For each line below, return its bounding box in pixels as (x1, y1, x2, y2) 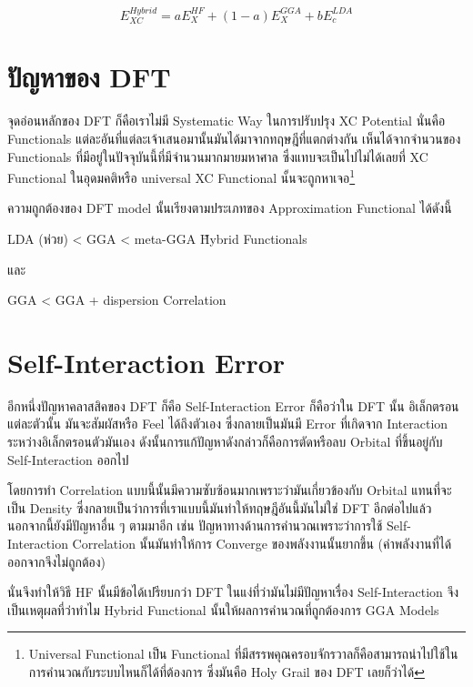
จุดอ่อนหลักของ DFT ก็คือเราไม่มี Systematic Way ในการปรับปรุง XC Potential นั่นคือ (7, 111, 446, 130)
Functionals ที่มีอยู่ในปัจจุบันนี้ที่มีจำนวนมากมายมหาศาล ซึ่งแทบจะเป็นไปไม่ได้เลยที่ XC (7, 146, 428, 166)
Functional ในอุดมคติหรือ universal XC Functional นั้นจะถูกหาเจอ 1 (7, 166, 356, 187)
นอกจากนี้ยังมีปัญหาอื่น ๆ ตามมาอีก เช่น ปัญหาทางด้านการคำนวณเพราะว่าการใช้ (7, 516, 383, 535)
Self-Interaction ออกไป (7, 450, 129, 469)
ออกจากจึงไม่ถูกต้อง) (7, 551, 106, 571)
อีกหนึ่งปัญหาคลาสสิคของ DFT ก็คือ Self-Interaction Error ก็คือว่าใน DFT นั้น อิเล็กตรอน (7, 396, 459, 415)
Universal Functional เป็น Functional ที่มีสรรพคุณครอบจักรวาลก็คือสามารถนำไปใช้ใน (28, 644, 458, 663)
